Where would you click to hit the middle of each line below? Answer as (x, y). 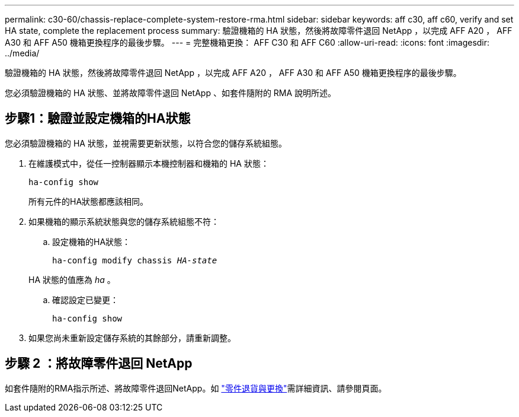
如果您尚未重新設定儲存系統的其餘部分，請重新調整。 (132, 338)
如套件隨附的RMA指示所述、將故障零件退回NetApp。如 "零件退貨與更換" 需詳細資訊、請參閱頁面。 (196, 388)
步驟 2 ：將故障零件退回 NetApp (99, 364)
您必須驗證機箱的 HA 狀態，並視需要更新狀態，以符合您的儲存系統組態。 (146, 143)
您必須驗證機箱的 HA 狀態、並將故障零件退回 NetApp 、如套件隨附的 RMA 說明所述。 (171, 93)
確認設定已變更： (85, 300)
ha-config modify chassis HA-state (135, 260)
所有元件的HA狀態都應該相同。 (89, 201)
